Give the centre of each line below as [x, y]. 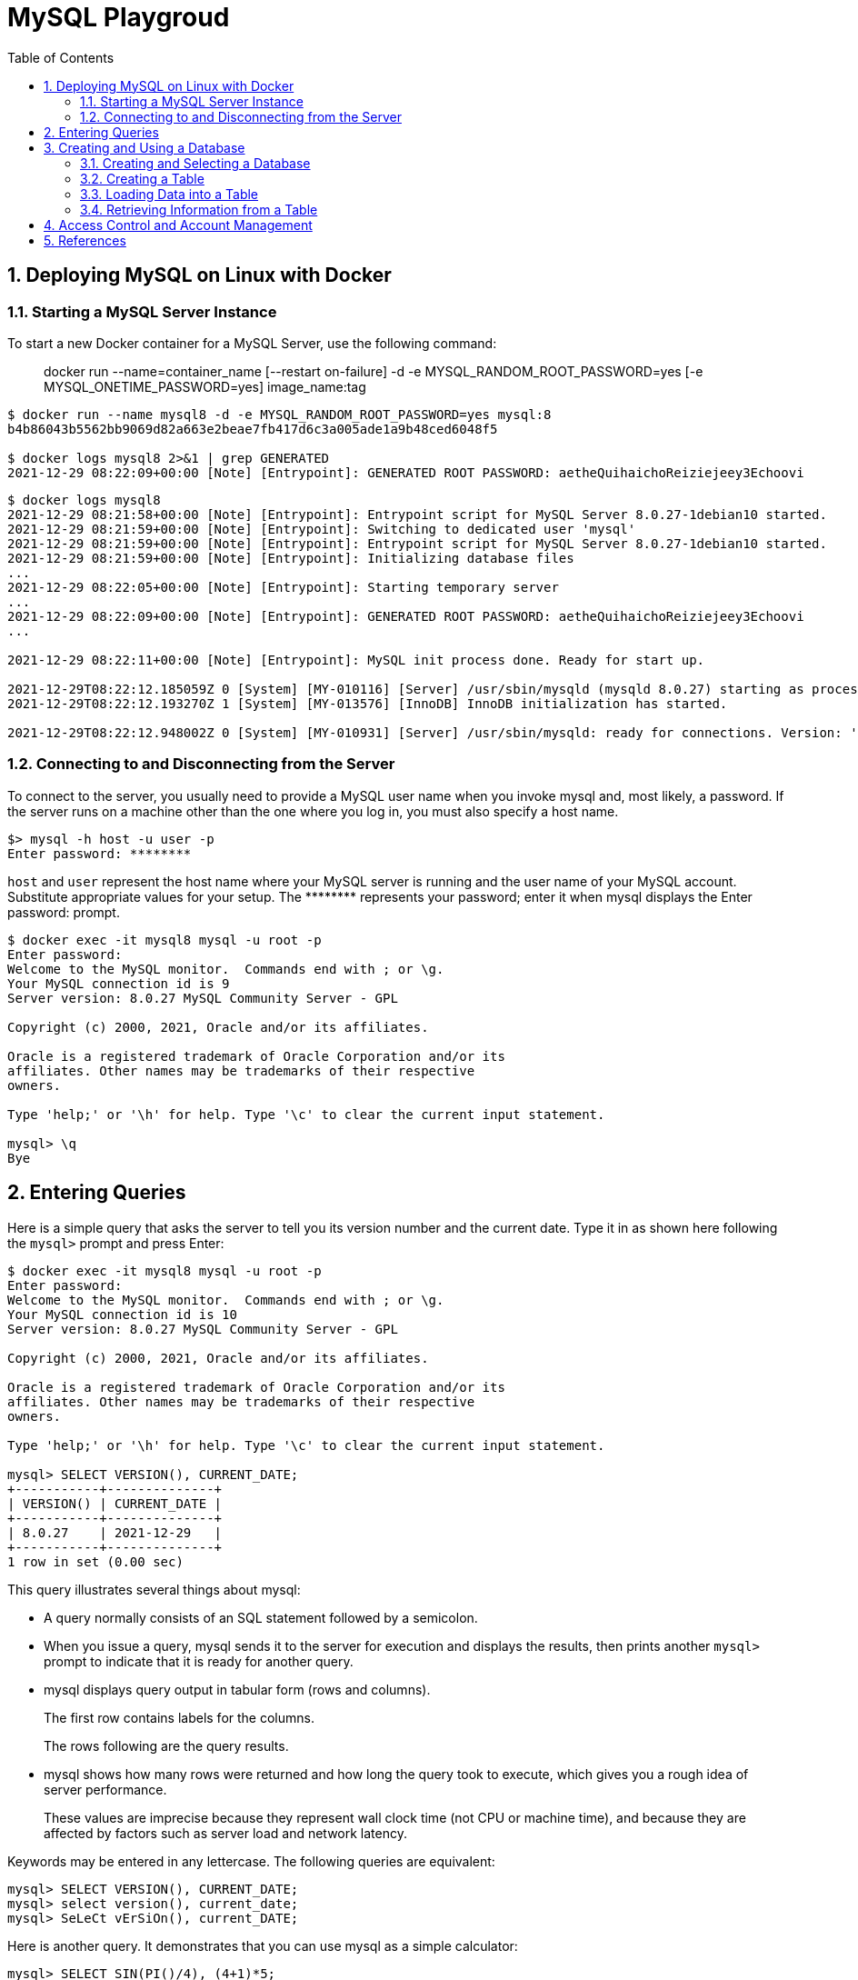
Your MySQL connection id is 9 [119, 983]
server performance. [105, 1789]
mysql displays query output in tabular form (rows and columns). [237, 1689]
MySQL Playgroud [119, 17]
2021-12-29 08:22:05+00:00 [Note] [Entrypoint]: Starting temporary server [283, 587]
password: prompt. [64, 912]
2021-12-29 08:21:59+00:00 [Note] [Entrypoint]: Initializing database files [291, 558]
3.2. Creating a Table [142, 178]
